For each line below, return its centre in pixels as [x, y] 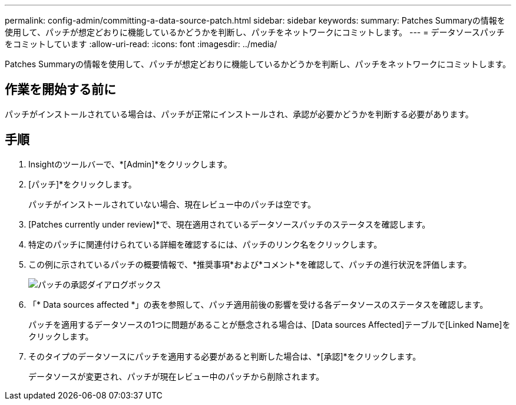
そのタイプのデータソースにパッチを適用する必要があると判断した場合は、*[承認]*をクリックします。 [225, 356]
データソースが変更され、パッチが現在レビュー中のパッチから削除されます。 [176, 376]
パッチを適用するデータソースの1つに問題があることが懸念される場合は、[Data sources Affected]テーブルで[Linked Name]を [269, 324]
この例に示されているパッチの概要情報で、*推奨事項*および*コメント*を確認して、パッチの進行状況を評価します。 [250, 264]
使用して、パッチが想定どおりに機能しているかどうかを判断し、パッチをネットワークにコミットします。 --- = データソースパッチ [255, 32]
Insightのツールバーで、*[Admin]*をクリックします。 [130, 164]
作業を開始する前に [60, 90]
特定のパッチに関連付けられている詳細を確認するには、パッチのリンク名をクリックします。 [205, 244]
